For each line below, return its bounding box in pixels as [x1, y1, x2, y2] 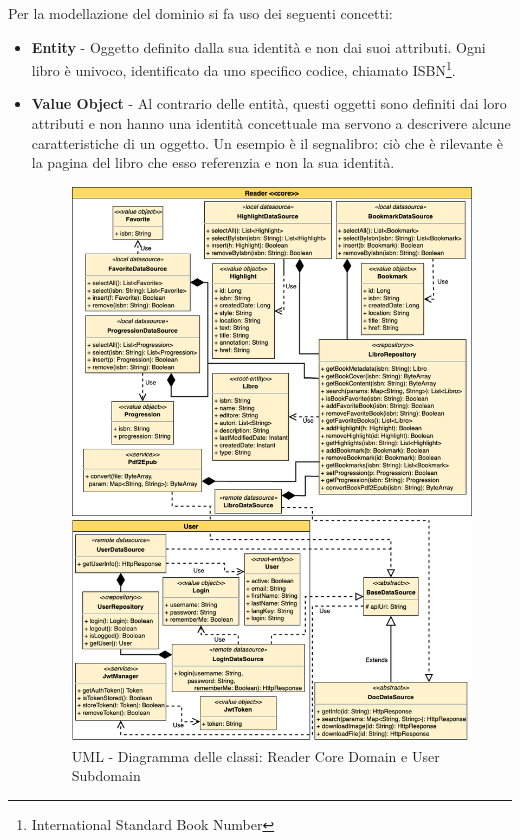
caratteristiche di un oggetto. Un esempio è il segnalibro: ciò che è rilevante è [31, 132, 504, 153]
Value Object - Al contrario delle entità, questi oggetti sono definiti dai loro [31, 93, 507, 114]
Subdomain [71, 765, 141, 786]
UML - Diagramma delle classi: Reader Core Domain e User [71, 745, 440, 766]
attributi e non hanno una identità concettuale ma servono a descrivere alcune [31, 113, 511, 134]
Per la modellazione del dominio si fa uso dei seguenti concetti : [8, 3, 393, 23]
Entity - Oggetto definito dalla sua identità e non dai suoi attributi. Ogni [31, 36, 486, 57]
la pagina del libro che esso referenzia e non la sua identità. [31, 152, 395, 173]
